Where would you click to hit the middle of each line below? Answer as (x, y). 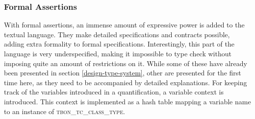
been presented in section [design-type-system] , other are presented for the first (123, 73)
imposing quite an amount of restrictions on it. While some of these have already (126, 63)
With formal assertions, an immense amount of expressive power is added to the (124, 25)
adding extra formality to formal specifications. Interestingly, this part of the (119, 44)
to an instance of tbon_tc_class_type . (64, 111)
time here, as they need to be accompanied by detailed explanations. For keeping (126, 82)
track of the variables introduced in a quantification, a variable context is (114, 92)
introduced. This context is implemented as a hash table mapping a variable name (127, 101)
